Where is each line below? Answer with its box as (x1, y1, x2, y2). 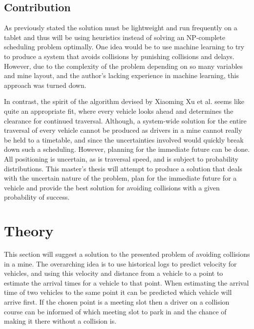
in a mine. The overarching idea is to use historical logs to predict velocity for (4, 258, 237, 268)
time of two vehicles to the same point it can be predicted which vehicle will (4, 287, 232, 297)
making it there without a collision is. (4, 316, 117, 326)
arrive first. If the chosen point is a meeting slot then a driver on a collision (4, 296, 230, 307)
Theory (4, 221, 54, 241)
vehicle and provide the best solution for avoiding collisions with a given (4, 182, 220, 192)
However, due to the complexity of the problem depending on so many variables (4, 61, 243, 71)
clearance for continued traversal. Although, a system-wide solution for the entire (4, 115, 247, 125)
